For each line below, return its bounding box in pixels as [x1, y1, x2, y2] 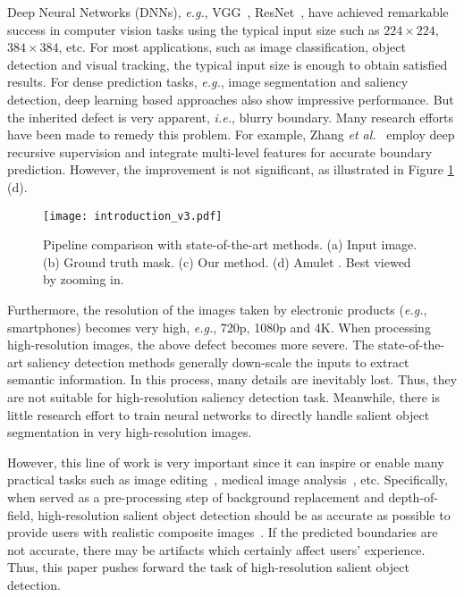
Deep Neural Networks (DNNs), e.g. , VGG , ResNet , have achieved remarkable [7, 3, 449, 21]
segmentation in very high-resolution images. [7, 423, 252, 441]
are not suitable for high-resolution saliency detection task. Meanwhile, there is [7, 387, 440, 406]
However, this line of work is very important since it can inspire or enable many [7, 452, 444, 471]
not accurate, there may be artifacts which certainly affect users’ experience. [7, 540, 426, 559]
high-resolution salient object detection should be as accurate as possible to [38, 505, 451, 524]
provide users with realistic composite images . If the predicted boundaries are [7, 523, 438, 542]
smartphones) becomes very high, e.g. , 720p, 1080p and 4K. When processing [7, 317, 431, 336]
